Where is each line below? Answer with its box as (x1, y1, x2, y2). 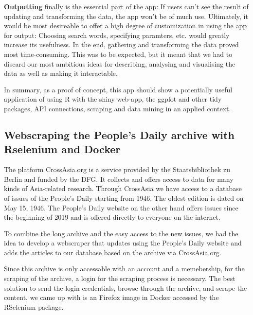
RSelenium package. (4, 301, 64, 312)
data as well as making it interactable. (4, 68, 118, 78)
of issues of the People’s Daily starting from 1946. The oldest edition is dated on (4, 192, 244, 203)
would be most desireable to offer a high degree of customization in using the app (4, 20, 247, 31)
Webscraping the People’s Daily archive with (4, 127, 235, 142)
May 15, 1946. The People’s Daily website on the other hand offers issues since (4, 202, 238, 212)
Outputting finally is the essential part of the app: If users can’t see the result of (4, 1, 249, 11)
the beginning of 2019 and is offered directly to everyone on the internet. (4, 212, 220, 222)
